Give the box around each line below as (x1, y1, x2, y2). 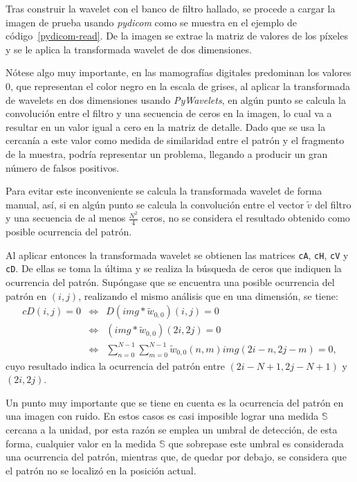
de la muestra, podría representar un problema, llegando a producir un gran (6, 146, 328, 161)
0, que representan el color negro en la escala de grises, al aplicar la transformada (6, 78, 351, 93)
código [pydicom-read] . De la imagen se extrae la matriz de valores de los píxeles (6, 28, 348, 43)
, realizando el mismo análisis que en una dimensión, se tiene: (78, 288, 338, 303)
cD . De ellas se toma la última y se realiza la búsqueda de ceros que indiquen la (6, 261, 342, 276)
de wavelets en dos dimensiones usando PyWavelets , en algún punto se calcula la (6, 92, 347, 107)
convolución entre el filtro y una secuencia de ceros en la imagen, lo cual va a (6, 106, 332, 120)
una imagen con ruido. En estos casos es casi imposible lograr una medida (6, 409, 319, 423)
